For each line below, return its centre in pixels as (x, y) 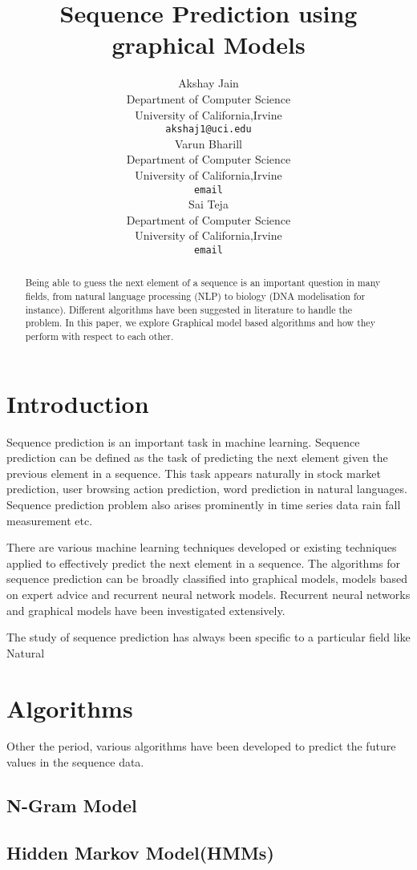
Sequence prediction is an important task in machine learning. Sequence (183, 441)
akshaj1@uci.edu (208, 129)
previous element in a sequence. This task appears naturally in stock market (194, 473)
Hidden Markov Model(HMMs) (140, 852)
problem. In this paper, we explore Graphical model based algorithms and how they (200, 323)
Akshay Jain (208, 83)
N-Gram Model (72, 805)
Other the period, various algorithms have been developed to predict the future (201, 746)
